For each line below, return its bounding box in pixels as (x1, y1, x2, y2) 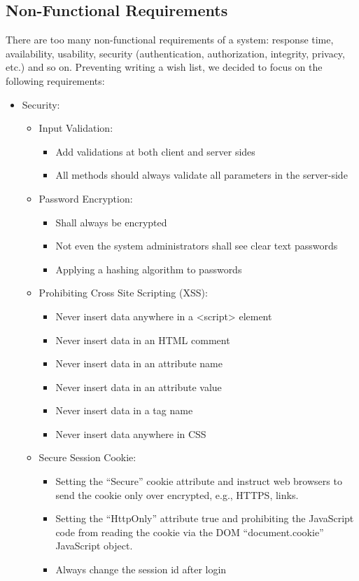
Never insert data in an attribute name (55, 356, 223, 371)
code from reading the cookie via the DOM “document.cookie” (55, 524, 324, 539)
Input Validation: (38, 121, 113, 135)
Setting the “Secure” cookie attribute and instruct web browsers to (55, 474, 342, 488)
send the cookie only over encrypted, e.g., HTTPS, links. (55, 487, 299, 502)
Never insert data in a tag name (55, 403, 193, 418)
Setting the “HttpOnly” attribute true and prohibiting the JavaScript (55, 511, 354, 526)
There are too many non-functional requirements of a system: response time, (6, 32, 334, 47)
